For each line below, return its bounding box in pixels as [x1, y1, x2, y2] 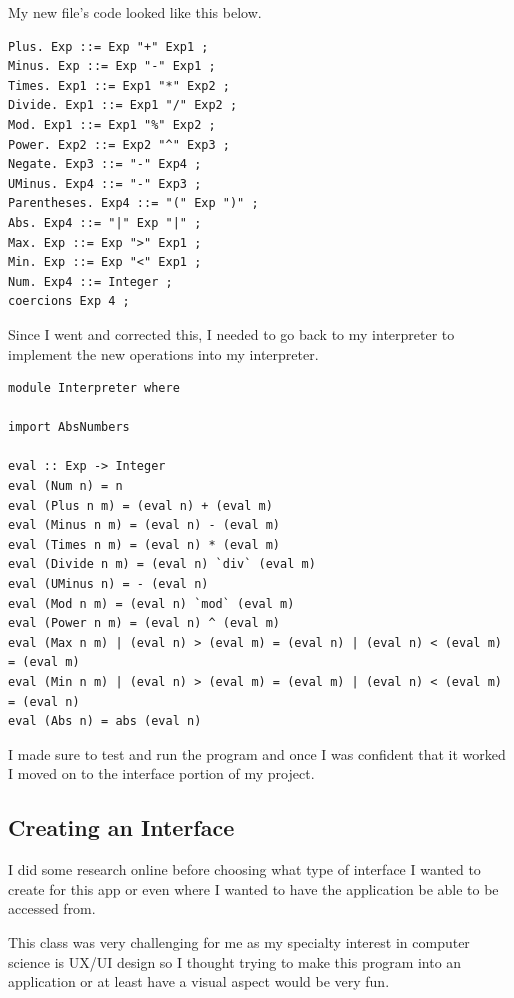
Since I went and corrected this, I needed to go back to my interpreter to [8, 323, 455, 344]
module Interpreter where [8, 381, 180, 396]
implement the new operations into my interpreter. [8, 343, 319, 364]
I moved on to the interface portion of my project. [8, 763, 315, 784]
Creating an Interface [8, 812, 235, 843]
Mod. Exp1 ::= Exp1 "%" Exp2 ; [8, 117, 216, 132]
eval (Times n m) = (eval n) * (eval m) [8, 537, 281, 552]
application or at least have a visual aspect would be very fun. [8, 971, 390, 992]
